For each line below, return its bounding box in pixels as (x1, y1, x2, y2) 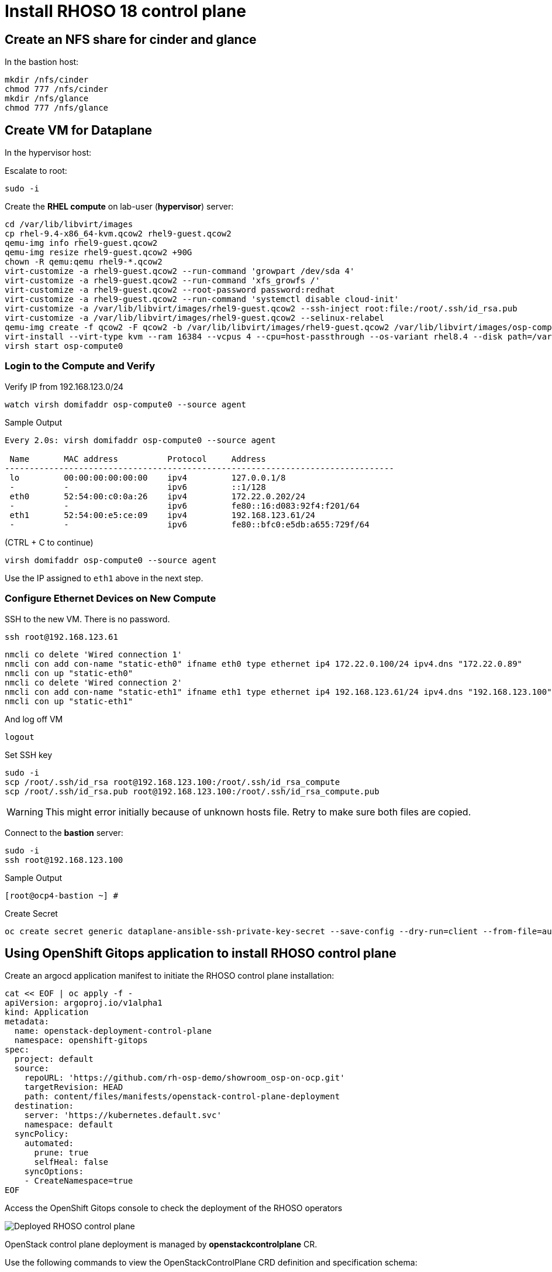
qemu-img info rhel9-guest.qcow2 (5, 238, 158, 248)
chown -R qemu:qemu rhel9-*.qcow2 (5, 257, 163, 267)
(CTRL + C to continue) (5, 537, 94, 547)
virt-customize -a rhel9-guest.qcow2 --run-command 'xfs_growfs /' (5, 276, 320, 286)
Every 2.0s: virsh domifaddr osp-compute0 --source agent (5, 435, 276, 445)
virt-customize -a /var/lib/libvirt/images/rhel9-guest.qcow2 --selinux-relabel (5, 313, 385, 323)
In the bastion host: (5, 57, 79, 67)
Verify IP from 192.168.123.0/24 (5, 381, 124, 392)
